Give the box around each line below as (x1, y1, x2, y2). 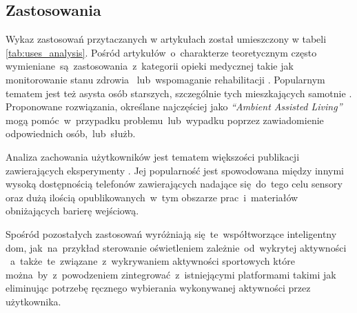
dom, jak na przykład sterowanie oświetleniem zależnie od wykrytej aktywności (6, 240, 347, 254)
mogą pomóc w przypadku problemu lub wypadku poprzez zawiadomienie (6, 112, 324, 127)
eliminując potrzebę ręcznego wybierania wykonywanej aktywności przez (6, 281, 311, 295)
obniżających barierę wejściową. (6, 203, 139, 218)
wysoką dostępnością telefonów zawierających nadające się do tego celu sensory (6, 176, 343, 191)
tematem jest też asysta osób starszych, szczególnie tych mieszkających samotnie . (6, 85, 352, 100)
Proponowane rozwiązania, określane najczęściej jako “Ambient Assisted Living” (6, 99, 343, 114)
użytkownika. (6, 294, 61, 308)
